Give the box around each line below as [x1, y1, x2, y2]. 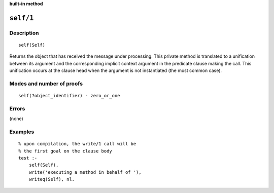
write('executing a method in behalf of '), [28, 169, 142, 175]
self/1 [9, 14, 34, 22]
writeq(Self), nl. [28, 176, 75, 182]
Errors [9, 105, 25, 112]
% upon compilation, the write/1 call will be [18, 141, 136, 147]
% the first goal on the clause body [18, 148, 113, 154]
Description [9, 29, 39, 36]
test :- [18, 155, 38, 161]
